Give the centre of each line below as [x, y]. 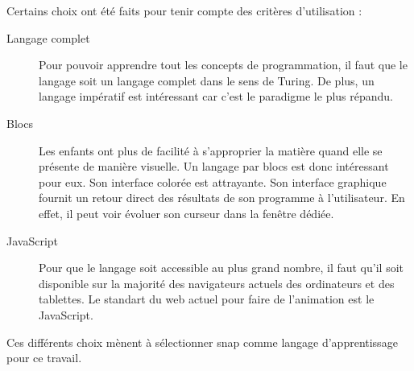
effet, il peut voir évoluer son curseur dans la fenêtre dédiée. [186, 213]
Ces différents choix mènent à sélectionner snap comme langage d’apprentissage [202, 342]
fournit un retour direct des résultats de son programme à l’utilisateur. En [222, 198]
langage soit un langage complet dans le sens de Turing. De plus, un [207, 80]
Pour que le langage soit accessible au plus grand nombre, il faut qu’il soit [221, 268]
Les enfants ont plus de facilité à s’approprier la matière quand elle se [211, 150]
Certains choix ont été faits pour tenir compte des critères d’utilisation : [184, 10]
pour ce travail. [44, 358]
